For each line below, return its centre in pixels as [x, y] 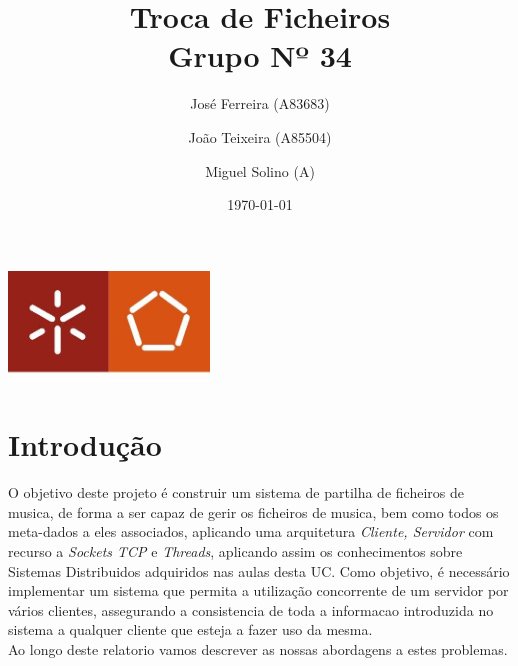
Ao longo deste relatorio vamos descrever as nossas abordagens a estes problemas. [258, 649]
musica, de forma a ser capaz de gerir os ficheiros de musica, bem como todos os [253, 511]
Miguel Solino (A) [260, 170]
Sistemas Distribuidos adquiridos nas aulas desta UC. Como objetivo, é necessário [259, 570]
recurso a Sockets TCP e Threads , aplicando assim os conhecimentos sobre [235, 551]
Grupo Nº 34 [260, 55]
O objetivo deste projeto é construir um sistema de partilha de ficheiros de [236, 492]
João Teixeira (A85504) [260, 136]
